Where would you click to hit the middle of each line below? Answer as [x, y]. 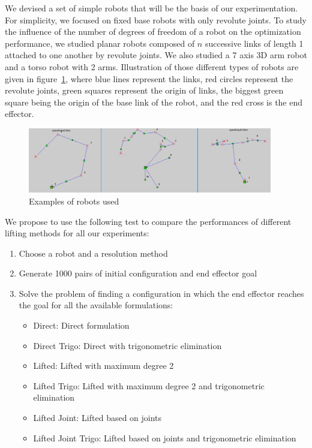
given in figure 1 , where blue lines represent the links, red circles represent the [149, 78]
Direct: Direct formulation [81, 325]
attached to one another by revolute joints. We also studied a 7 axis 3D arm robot [156, 55]
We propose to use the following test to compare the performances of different [148, 221]
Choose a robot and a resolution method [93, 253]
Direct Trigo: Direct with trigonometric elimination [127, 345]
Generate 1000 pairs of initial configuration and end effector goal [138, 273]
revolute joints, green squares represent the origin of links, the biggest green [144, 90]
